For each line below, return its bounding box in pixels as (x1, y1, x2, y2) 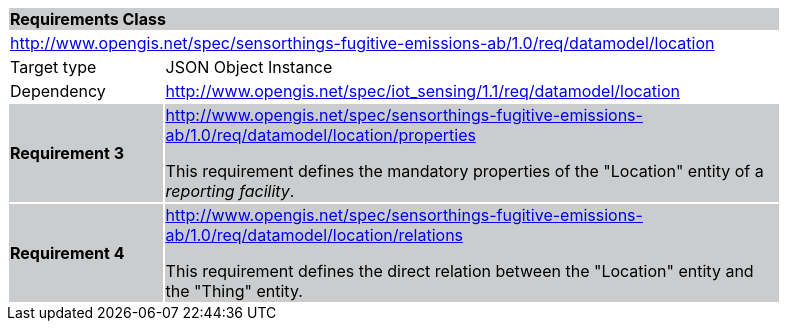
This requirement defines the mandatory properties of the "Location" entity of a (165, 161, 764, 181)
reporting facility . (165, 181, 295, 201)
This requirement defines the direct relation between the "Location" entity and (165, 261, 754, 281)
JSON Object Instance (165, 57, 333, 77)
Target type (10, 57, 97, 77)
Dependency (10, 81, 106, 101)
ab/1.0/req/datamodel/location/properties (165, 125, 476, 145)
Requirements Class (10, 9, 166, 29)
